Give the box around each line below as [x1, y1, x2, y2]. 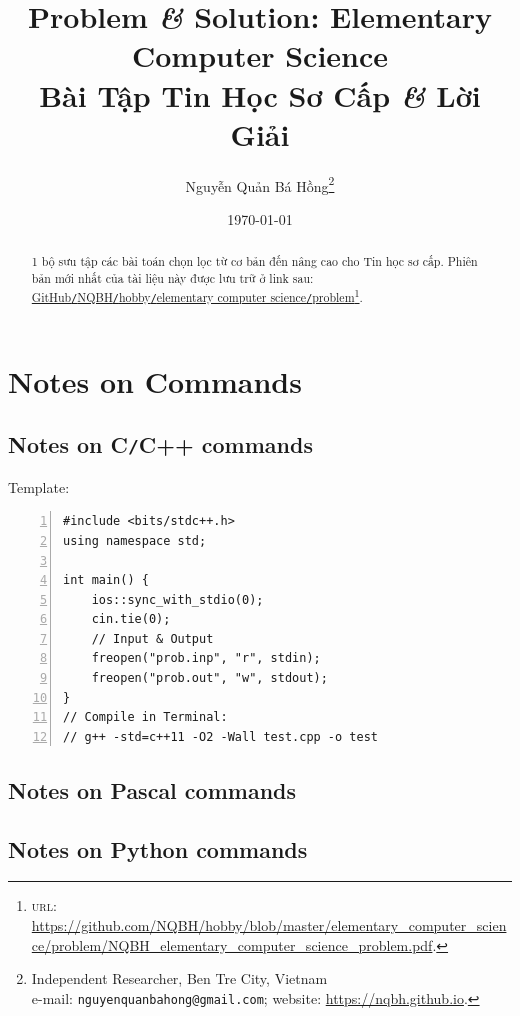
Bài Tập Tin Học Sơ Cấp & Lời [39, 74, 481, 116]
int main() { [63, 573, 149, 588]
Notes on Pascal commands [8, 774, 297, 805]
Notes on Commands [8, 360, 302, 401]
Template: [8, 476, 70, 497]
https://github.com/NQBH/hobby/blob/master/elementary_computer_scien [31, 915, 507, 936]
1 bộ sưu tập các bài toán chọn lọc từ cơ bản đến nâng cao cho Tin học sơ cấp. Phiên [31, 253, 478, 270]
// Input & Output [91, 631, 214, 646]
